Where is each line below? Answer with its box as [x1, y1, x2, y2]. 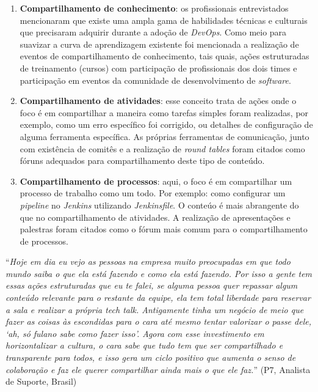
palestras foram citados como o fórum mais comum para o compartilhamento [20, 223, 308, 235]
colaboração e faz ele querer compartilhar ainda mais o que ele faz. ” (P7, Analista [5, 363, 311, 375]
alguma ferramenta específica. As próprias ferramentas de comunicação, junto [20, 130, 309, 142]
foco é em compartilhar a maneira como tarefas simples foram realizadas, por [20, 106, 309, 119]
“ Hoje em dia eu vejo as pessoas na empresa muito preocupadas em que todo [5, 255, 291, 268]
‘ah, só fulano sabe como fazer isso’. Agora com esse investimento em [5, 327, 264, 339]
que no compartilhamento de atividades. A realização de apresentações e [20, 210, 291, 223]
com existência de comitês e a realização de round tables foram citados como [20, 142, 305, 155]
